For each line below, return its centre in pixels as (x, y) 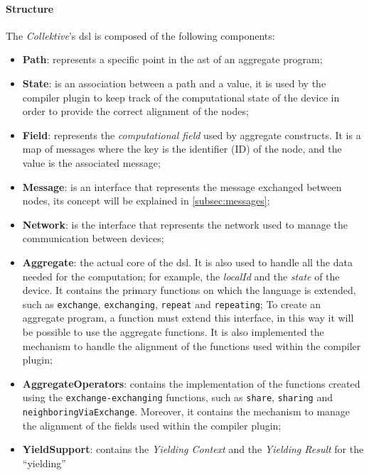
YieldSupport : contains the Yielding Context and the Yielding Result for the (193, 449)
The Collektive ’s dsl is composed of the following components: (140, 35)
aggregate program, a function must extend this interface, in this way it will (188, 318)
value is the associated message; (91, 162)
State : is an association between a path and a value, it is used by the (174, 83)
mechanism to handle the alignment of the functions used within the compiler (192, 345)
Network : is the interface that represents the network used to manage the (185, 224)
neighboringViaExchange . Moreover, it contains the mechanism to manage (186, 411)
